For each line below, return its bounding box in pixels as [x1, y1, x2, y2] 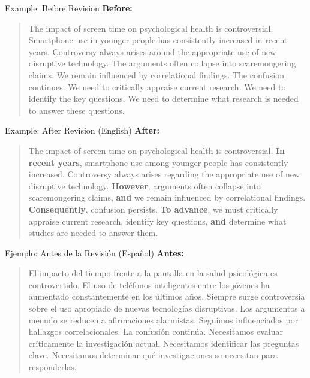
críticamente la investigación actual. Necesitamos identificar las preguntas [28, 337, 299, 349]
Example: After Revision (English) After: [5, 124, 160, 137]
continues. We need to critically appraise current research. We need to [28, 80, 286, 93]
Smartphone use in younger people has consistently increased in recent [28, 34, 288, 46]
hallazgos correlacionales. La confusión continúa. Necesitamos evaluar [28, 325, 283, 338]
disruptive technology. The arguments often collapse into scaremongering [28, 57, 296, 69]
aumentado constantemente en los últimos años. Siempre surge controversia [28, 290, 305, 303]
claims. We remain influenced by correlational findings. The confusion [28, 68, 285, 81]
